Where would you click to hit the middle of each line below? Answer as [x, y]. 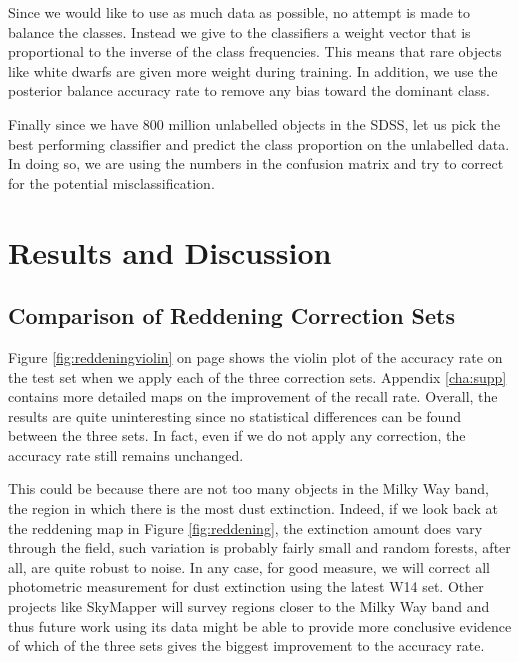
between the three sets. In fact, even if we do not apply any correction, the [237, 435]
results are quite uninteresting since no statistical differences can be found [234, 415]
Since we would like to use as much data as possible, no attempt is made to [239, 12]
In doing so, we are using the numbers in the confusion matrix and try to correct [256, 163]
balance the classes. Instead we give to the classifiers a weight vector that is [239, 31]
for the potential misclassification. [111, 182]
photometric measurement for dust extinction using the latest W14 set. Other [246, 586]
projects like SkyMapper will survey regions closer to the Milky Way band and [249, 606]
